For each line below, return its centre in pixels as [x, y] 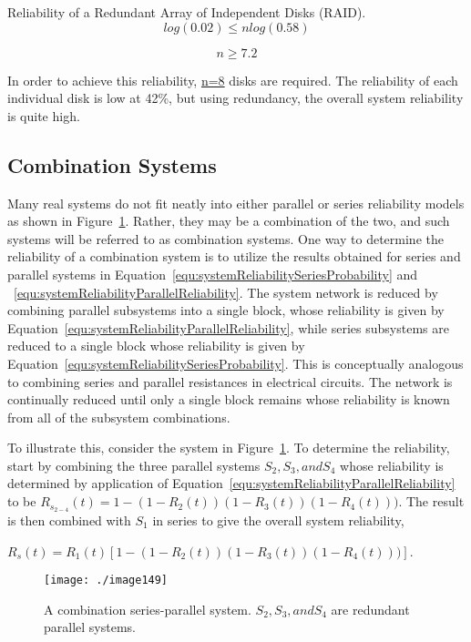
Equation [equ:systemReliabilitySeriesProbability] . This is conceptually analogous [235, 363]
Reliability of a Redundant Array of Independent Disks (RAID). [187, 12]
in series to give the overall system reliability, [278, 520]
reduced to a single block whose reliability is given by [156, 346]
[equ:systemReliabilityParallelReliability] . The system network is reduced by [226, 292]
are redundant [370, 609]
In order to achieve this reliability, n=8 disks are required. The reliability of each [233, 80]
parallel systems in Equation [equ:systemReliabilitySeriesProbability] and [213, 274]
